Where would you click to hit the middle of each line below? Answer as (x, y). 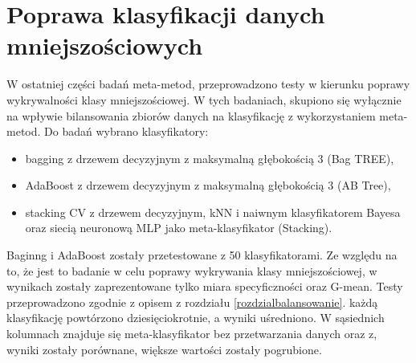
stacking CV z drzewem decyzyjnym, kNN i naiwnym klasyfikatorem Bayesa (213, 212)
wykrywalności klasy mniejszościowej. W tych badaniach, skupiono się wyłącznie (204, 99)
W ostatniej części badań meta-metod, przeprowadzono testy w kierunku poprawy (208, 84)
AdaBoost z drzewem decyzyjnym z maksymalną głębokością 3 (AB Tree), (208, 185)
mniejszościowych (105, 45)
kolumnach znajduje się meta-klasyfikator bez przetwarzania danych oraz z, (192, 334)
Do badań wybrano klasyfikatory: (126, 131)
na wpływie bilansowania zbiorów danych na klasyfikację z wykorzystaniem (191, 115)
